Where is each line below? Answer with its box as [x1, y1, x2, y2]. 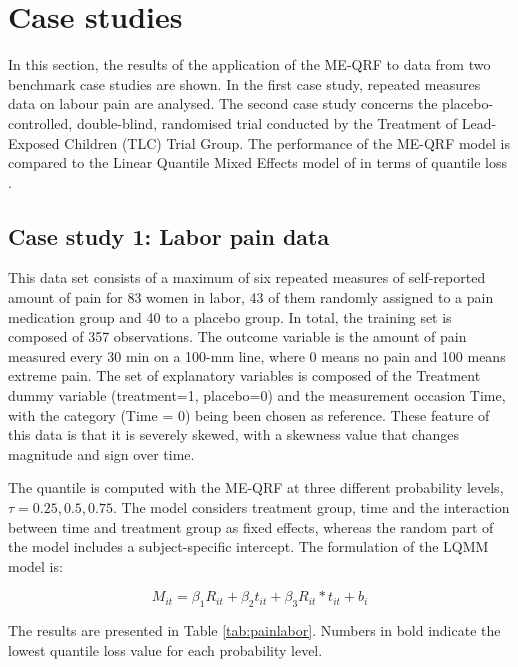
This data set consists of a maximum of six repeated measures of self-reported [8, 267, 486, 288]
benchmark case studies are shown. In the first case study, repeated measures [8, 73, 481, 94]
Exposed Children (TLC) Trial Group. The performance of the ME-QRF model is [8, 132, 510, 153]
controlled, [8, 112, 73, 133]
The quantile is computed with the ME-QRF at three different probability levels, [8, 477, 504, 498]
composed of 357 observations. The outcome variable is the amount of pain [8, 326, 467, 347]
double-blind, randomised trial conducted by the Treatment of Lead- [76, 112, 497, 133]
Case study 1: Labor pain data [8, 220, 330, 251]
